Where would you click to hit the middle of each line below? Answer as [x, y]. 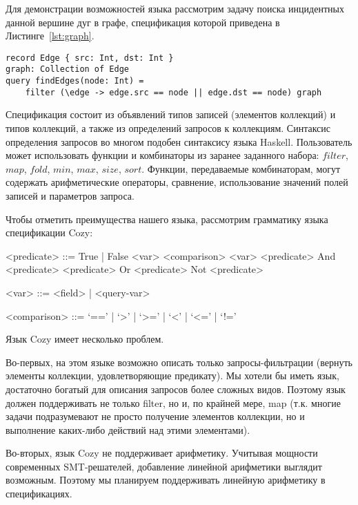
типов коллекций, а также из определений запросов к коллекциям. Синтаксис [168, 128]
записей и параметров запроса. [70, 195]
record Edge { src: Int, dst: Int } [90, 58]
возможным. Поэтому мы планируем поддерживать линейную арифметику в [166, 480]
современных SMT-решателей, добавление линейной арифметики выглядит [164, 466]
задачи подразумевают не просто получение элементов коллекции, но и [155, 416]
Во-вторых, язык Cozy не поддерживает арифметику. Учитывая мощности [162, 453]
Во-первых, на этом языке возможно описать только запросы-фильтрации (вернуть [179, 362]
